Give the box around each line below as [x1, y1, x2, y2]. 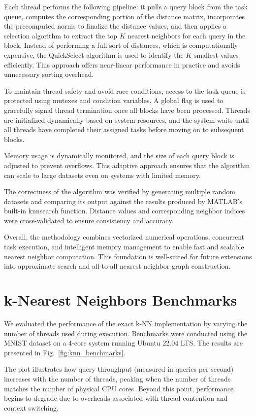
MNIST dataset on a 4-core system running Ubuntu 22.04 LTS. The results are [4, 338, 243, 348]
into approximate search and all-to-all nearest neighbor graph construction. [4, 261, 231, 271]
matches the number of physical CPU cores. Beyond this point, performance [4, 383, 234, 393]
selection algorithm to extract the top [4, 30, 117, 40]
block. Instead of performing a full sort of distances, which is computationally [4, 40, 238, 50]
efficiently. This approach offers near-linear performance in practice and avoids [4, 59, 240, 69]
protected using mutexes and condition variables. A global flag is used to [4, 95, 224, 105]
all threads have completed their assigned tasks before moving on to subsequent [4, 124, 244, 135]
